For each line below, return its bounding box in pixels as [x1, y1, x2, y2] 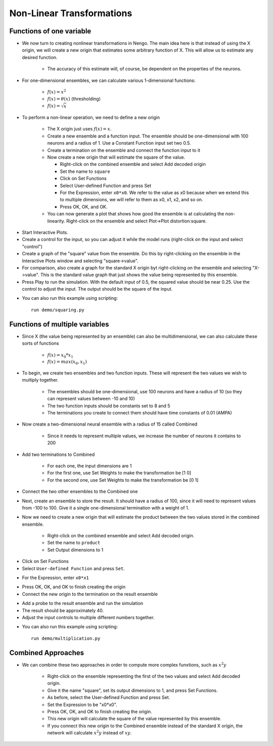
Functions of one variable [9, 27, 92, 35]
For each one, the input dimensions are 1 [47, 462, 132, 469]
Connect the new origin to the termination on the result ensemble [22, 591, 158, 597]
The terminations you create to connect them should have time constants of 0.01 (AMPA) [47, 410, 232, 415]
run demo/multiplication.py [31, 635, 101, 641]
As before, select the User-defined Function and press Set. [47, 694, 170, 701]
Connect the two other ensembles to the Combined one [22, 488, 138, 495]
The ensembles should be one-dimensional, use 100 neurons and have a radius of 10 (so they [47, 388, 242, 394]
